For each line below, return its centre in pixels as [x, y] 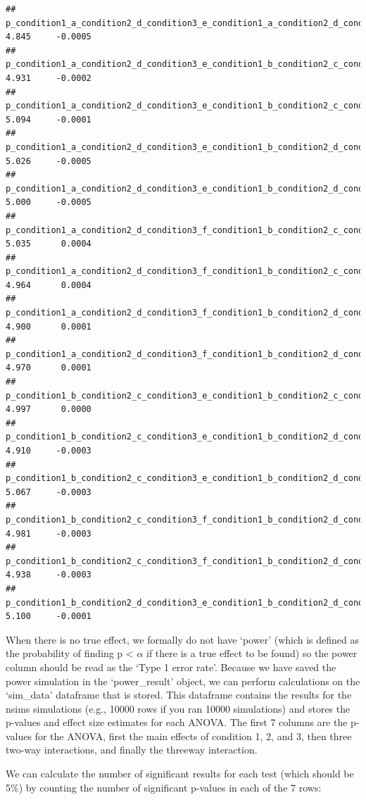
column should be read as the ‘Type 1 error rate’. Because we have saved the [171, 667]
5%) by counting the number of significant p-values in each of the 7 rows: [164, 787]
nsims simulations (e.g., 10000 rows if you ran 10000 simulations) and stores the [178, 708]
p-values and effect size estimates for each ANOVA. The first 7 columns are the [177, 722]
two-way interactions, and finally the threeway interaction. [132, 750]
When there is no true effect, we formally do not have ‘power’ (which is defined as [183, 639]
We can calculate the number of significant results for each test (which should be [180, 774]
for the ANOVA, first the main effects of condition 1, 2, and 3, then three [193, 736]
